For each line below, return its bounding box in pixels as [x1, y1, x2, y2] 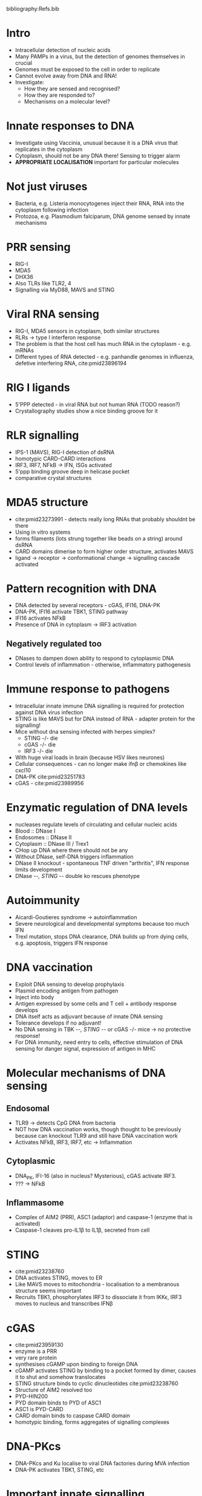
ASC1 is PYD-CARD [15, 1406, 64, 1413]
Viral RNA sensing [6, 307, 100, 321]
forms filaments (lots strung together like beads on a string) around [15, 534, 183, 542]
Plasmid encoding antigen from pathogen [15, 987, 119, 994]
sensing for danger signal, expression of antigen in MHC [15, 1045, 156, 1052]
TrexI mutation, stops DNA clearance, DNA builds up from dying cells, [15, 933, 189, 940]
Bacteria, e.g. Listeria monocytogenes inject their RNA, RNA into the [15, 199, 184, 207]
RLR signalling [6, 428, 79, 442]
